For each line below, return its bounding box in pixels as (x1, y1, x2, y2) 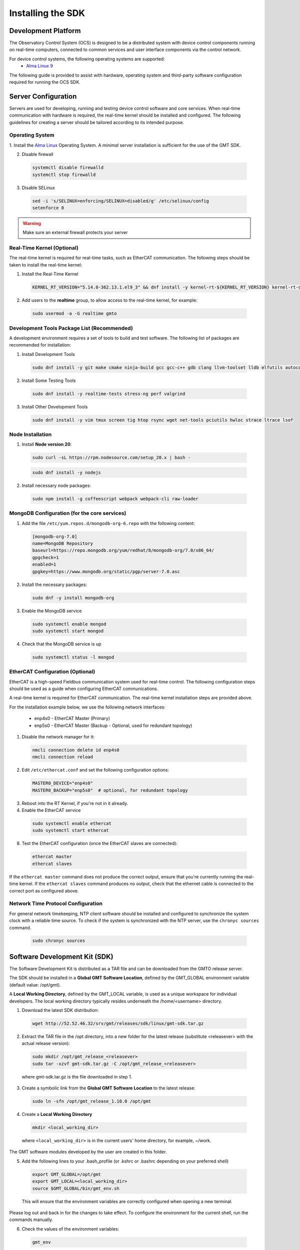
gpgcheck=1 (32, 554, 59, 560)
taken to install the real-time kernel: (9, 261, 82, 267)
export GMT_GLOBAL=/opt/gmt (32, 1171, 101, 1177)
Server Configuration (9, 92, 77, 100)
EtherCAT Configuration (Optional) (9, 668, 95, 675)
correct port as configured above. (9, 887, 79, 893)
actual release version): (21, 1040, 70, 1046)
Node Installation (9, 431, 52, 438)
